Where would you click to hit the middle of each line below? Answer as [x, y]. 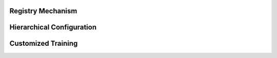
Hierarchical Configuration [53, 27]
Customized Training [44, 43]
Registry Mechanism [43, 11]
